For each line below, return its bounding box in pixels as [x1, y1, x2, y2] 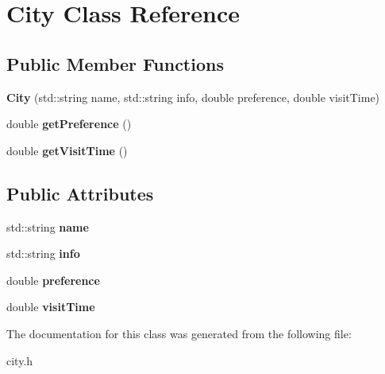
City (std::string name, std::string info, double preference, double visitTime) [6, 88, 380, 105]
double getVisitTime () [6, 142, 128, 158]
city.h [6, 352, 33, 368]
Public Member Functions [6, 51, 224, 76]
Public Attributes [6, 181, 154, 205]
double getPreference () [6, 115, 132, 132]
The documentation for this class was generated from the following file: [6, 325, 352, 341]
